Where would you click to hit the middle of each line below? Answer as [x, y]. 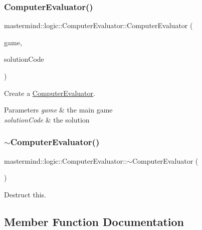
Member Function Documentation [94, 221]
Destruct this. [25, 194]
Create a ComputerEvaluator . [50, 93]
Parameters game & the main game [58, 110]
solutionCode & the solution [47, 119]
